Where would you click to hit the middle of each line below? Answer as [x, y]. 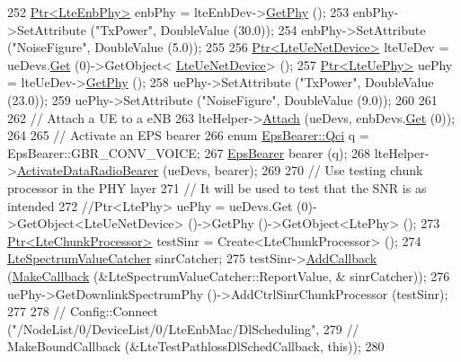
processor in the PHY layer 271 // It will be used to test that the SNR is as [217, 187]
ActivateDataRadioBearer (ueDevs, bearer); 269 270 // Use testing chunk [220, 170]
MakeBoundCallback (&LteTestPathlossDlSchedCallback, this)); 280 [196, 346]
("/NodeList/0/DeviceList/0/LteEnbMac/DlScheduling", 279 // [183, 328]
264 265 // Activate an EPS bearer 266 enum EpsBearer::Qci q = [188, 135]
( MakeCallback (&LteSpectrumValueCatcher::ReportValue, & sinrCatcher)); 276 [229, 275]
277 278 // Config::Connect [83, 311]
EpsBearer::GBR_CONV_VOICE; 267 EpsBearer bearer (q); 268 [189, 152]
